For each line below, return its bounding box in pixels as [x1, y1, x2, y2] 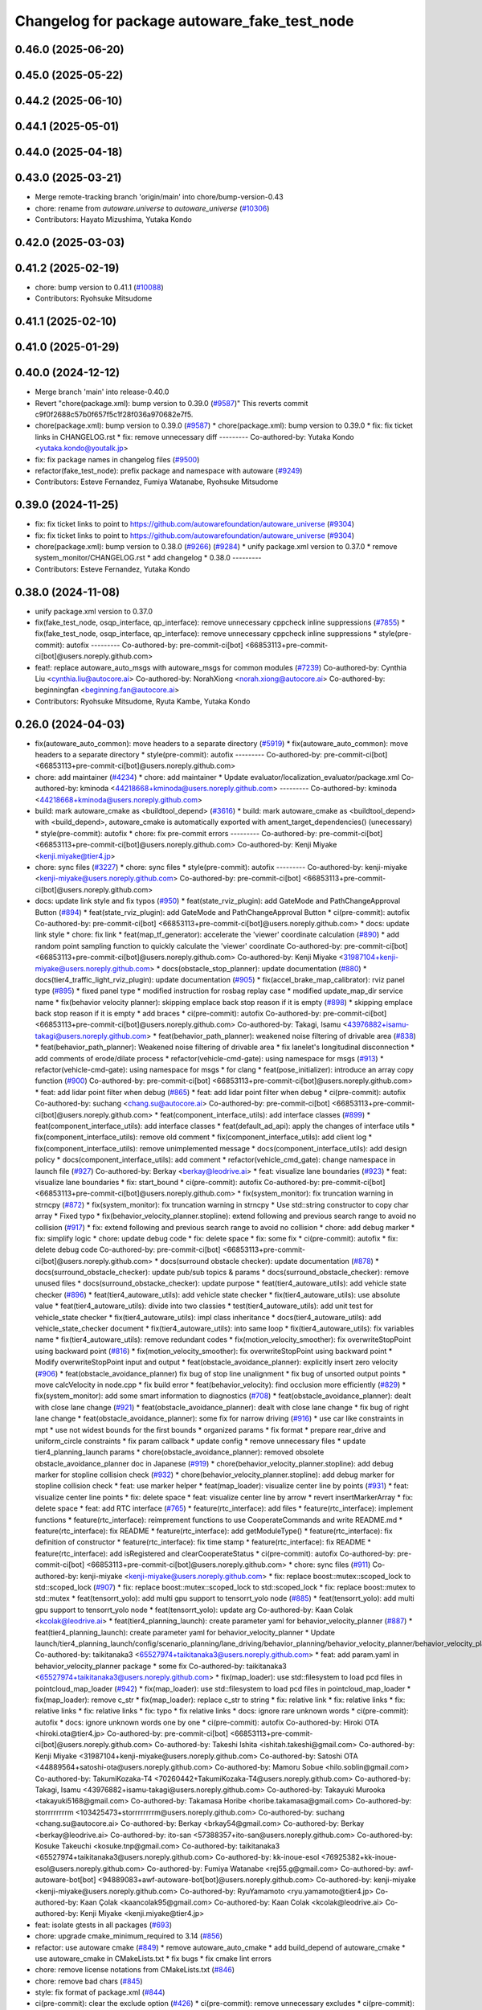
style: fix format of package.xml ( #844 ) [35, 1987, 165, 1997]
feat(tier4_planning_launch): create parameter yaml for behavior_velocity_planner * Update [35, 1627, 335, 1637]
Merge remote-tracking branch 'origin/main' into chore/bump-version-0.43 [35, 192, 284, 202]
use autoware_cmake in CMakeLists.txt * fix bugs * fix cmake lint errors [35, 1954, 272, 1963]
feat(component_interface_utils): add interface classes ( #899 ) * [159, 1110, 371, 1119]
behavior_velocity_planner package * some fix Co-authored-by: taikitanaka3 [35, 1661, 287, 1671]
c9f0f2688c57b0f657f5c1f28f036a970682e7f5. [35, 409, 194, 419]
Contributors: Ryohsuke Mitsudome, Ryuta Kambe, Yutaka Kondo [35, 696, 251, 706]
